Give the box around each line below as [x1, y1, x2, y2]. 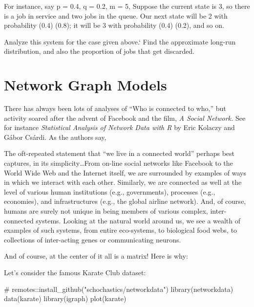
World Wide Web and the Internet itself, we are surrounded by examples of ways [4, 167, 246, 177]
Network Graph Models [4, 75, 167, 95]
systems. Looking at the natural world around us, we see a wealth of [36, 215, 241, 225]
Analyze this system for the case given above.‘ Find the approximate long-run [4, 36, 236, 46]
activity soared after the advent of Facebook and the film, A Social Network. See [4, 112, 246, 123]
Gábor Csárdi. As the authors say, [4, 132, 106, 142]
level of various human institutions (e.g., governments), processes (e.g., [4, 186, 215, 197]
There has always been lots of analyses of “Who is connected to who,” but [4, 103, 226, 113]
